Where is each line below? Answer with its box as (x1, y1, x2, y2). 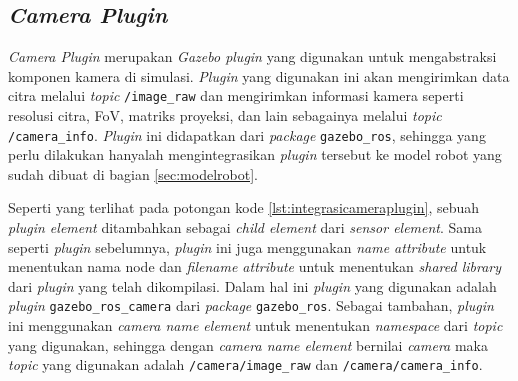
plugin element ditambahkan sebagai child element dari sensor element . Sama (8, 217, 483, 238)
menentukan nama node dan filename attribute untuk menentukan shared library (8, 256, 502, 277)
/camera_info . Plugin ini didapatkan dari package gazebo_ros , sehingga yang (8, 124, 486, 145)
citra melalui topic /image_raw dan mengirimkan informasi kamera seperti (8, 85, 464, 106)
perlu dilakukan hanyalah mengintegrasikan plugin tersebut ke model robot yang (8, 144, 502, 165)
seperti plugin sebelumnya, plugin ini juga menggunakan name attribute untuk (8, 236, 487, 257)
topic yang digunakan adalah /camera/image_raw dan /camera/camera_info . (8, 354, 483, 375)
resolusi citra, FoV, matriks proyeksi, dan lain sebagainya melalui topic (8, 105, 442, 126)
